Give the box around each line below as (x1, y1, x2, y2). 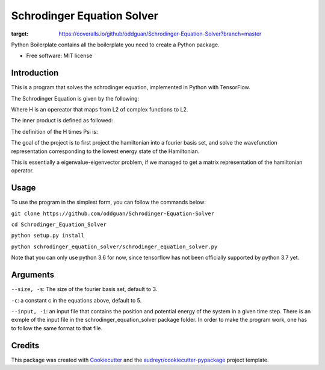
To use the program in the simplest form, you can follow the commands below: (11, 199, 206, 206)
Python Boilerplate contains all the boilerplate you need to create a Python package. (11, 41, 220, 48)
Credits (11, 340, 40, 351)
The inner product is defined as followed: (11, 117, 114, 124)
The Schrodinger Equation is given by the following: (11, 95, 140, 102)
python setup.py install (11, 232, 84, 239)
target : (11, 30, 29, 37)
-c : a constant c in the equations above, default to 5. (11, 296, 142, 304)
